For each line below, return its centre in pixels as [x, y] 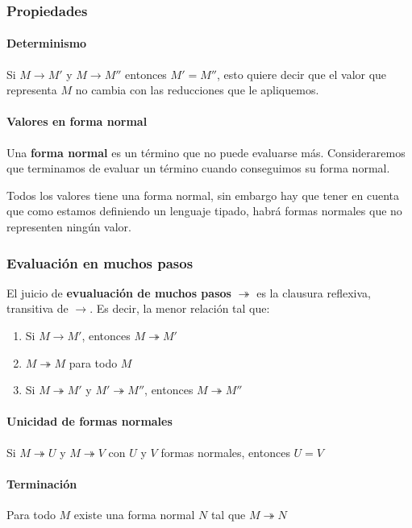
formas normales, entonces [225, 452]
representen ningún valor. [69, 227]
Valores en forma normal [77, 121]
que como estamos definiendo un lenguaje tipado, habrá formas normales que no [204, 211]
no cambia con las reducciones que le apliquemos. [197, 90]
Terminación [42, 483]
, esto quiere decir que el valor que [302, 74]
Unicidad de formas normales [89, 421]
